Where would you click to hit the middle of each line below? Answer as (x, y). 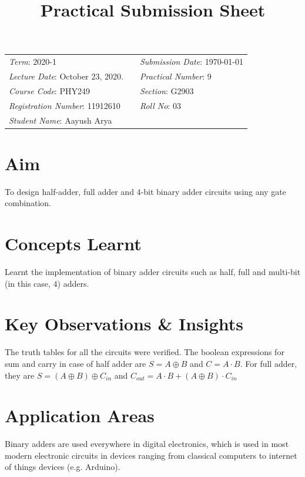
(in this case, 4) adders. (47, 283)
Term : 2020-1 (33, 62)
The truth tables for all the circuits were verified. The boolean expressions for (145, 352)
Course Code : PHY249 (49, 90)
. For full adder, (269, 363)
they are (20, 375)
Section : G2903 (167, 90)
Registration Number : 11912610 (65, 105)
